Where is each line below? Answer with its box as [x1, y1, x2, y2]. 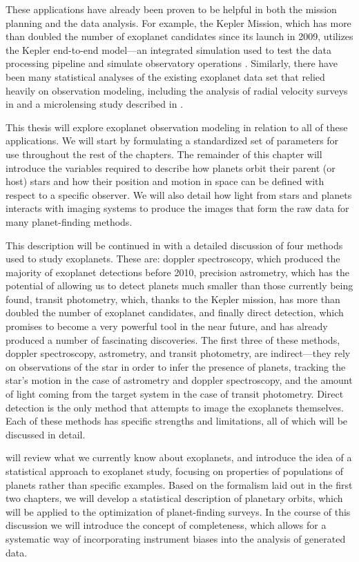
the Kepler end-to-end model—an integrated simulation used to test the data [6, 42, 332, 57]
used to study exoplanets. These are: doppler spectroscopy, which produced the [6, 251, 340, 266]
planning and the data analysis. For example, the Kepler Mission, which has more [6, 15, 351, 30]
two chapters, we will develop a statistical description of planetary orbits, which [6, 491, 343, 505]
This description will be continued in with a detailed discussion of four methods [6, 238, 343, 252]
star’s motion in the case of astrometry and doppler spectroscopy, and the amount [6, 373, 353, 387]
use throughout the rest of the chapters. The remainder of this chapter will [6, 146, 322, 161]
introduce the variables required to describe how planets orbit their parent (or [6, 160, 336, 175]
